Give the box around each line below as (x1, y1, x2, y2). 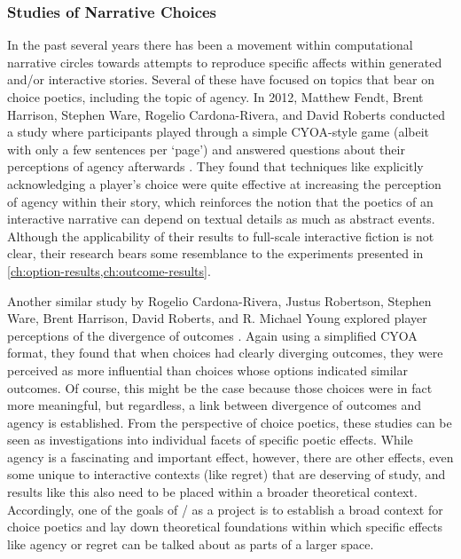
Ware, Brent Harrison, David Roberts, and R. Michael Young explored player (7, 309, 427, 327)
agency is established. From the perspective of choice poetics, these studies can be (7, 413, 452, 431)
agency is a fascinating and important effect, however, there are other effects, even (7, 447, 454, 466)
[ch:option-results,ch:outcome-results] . (7, 261, 211, 279)
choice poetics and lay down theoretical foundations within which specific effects (7, 517, 443, 536)
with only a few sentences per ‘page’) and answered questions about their (7, 139, 405, 158)
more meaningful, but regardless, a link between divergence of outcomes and (7, 396, 422, 414)
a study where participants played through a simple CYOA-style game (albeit (7, 122, 430, 141)
